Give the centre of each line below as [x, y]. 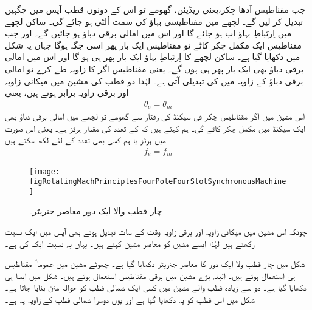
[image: [45, 171]
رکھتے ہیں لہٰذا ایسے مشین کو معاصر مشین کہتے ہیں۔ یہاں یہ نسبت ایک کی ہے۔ [130, 243]
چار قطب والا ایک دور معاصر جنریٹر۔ [96, 211]
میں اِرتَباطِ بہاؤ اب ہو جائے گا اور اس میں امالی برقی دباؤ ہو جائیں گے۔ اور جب [148, 33]
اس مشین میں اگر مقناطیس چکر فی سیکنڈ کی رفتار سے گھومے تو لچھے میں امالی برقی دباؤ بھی [155, 116]
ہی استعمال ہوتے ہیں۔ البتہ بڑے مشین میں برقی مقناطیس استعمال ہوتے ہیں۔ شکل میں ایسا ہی [150, 275]
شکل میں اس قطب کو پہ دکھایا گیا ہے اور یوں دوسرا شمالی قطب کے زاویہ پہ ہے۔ [130, 299]
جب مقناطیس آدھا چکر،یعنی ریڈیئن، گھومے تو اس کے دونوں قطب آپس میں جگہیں [155, 9]
